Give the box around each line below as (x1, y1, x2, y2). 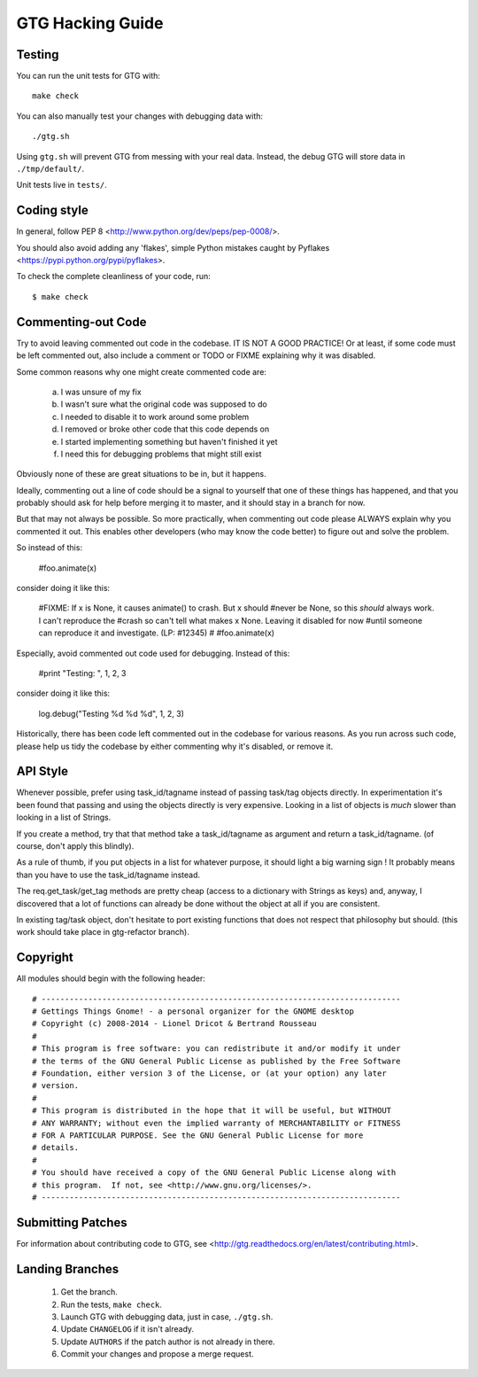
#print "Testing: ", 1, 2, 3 (38, 667, 127, 678)
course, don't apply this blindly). (16, 841, 135, 852)
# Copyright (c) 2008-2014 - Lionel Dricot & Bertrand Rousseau (32, 1019, 318, 1029)
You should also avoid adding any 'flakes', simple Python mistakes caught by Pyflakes (16, 242, 330, 253)
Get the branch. (60, 1287, 119, 1297)
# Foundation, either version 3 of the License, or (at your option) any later (32, 1069, 387, 1078)
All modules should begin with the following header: (16, 973, 205, 984)
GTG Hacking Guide (16, 13, 164, 33)
